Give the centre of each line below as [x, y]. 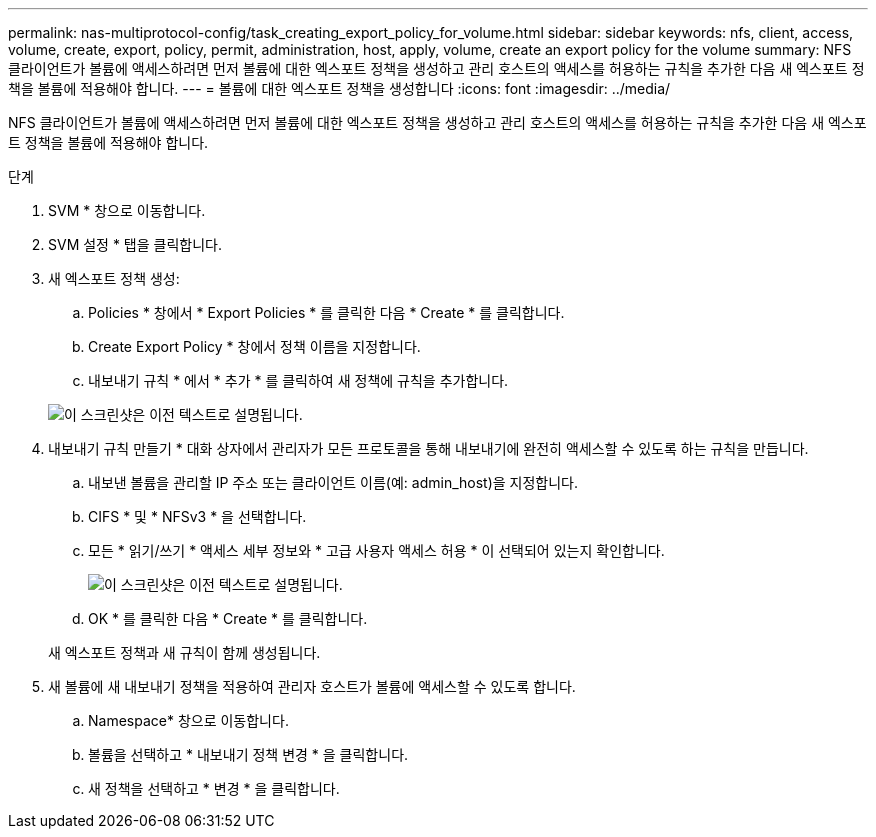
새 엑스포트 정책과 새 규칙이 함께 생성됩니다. [184, 652]
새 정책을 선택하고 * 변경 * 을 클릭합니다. [214, 788]
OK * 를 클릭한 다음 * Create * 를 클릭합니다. [228, 618]
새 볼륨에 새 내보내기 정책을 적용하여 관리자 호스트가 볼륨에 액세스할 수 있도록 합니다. [312, 686]
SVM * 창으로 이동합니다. [127, 210]
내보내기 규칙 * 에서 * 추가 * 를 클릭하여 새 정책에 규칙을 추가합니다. [298, 380]
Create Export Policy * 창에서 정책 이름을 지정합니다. [254, 346]
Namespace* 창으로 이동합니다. [188, 720]
